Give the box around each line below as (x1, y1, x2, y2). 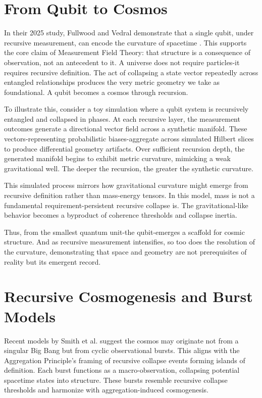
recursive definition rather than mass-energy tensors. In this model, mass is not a (4, 190, 255, 201)
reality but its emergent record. (4, 256, 101, 267)
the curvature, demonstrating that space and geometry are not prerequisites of (4, 246, 247, 257)
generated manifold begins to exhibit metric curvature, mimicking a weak (4, 153, 231, 164)
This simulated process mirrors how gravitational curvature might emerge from (4, 180, 248, 190)
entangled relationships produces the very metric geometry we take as (4, 77, 220, 87)
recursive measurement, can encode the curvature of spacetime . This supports (4, 37, 247, 47)
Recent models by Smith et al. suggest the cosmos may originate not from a (4, 335, 239, 345)
